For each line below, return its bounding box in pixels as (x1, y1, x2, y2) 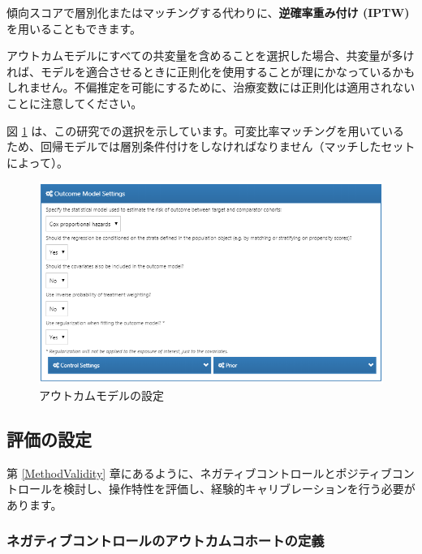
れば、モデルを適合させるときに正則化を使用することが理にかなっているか (6, 62, 404, 79)
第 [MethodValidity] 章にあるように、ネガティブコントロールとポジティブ (6, 464, 392, 481)
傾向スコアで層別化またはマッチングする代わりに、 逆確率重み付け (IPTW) (6, 4, 410, 20)
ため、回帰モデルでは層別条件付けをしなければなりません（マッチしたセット (6, 138, 416, 155)
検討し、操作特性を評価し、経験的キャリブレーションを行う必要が (62, 480, 416, 497)
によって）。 (6, 153, 68, 170)
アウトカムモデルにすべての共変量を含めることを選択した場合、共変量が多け (6, 47, 415, 64)
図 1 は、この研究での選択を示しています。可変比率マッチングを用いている (6, 122, 405, 139)
